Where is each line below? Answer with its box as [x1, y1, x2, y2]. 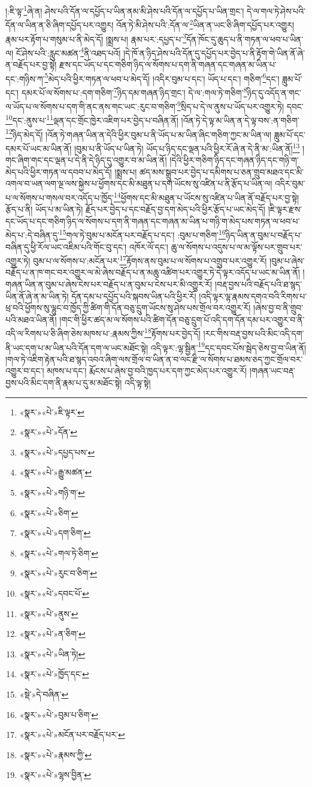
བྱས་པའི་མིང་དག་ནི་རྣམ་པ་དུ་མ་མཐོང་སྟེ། [5, 376, 122, 389]
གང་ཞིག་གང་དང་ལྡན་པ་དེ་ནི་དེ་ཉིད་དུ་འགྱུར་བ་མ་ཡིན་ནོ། [5, 154, 167, 166]
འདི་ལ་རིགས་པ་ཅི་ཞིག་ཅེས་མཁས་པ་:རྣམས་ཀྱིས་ [5, 327, 145, 340]
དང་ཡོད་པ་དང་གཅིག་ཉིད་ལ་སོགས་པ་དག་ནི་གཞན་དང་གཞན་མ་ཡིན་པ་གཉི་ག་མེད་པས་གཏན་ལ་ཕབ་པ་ [5, 214, 300, 227]
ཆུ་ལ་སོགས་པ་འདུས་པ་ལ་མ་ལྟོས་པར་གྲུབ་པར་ [171, 240, 302, 253]
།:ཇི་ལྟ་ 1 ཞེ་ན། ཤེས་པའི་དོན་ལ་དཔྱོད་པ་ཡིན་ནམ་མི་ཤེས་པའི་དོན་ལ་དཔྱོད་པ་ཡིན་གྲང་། [5, 3, 244, 17]
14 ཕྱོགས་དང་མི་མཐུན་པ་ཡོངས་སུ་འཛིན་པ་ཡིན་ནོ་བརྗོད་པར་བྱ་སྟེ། [114, 189, 299, 204]
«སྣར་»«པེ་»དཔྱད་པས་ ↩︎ [19, 445, 95, 458]
